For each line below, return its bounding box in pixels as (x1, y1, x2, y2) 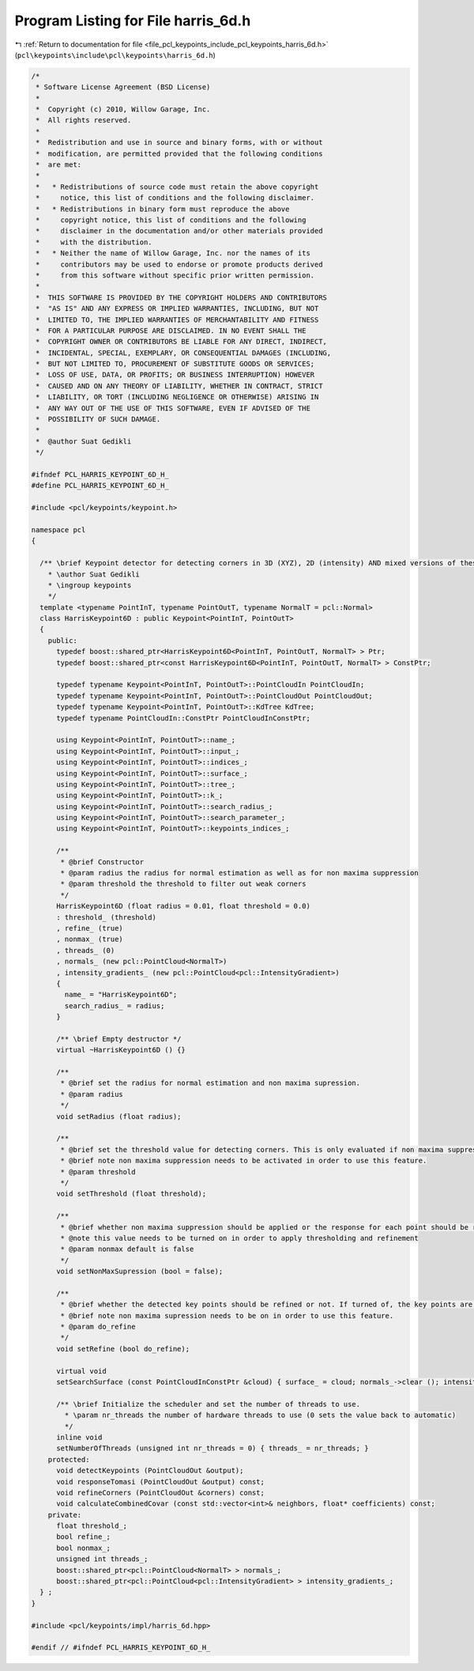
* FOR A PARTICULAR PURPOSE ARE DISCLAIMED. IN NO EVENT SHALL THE (36, 326, 307, 335)
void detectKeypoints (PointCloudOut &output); (56, 1466, 244, 1475)
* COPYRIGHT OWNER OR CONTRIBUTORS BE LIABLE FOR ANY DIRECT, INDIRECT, (36, 337, 328, 346)
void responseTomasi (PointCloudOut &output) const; (56, 1477, 265, 1486)
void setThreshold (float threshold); (56, 1189, 207, 1198)
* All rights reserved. (36, 115, 132, 125)
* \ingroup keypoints (47, 580, 132, 589)
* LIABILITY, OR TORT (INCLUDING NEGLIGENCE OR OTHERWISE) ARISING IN (36, 392, 319, 402)
